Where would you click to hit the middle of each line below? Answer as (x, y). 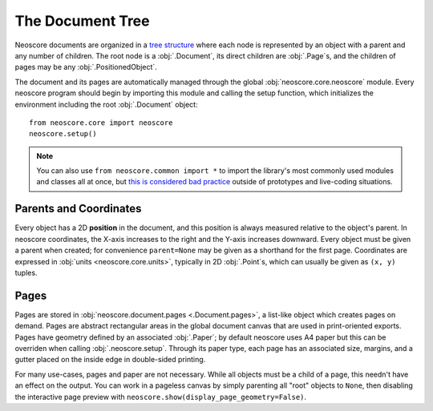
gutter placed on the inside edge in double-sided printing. (110, 360)
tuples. (26, 272)
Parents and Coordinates (78, 209)
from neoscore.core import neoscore (101, 123)
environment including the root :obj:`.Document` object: (106, 104)
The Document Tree (82, 21)
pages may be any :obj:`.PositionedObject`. (86, 67)
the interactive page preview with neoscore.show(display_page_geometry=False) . (161, 397)
